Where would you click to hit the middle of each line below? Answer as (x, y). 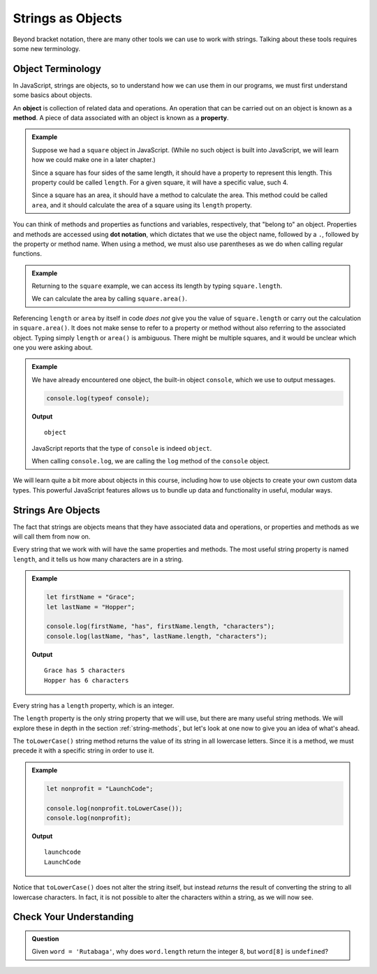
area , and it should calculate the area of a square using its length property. (142, 205)
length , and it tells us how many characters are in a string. (98, 559)
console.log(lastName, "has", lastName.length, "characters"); (157, 636)
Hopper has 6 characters (87, 680)
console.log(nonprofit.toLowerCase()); (114, 808)
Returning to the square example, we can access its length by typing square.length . (157, 286)
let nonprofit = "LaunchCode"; (100, 788)
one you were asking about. (53, 348)
